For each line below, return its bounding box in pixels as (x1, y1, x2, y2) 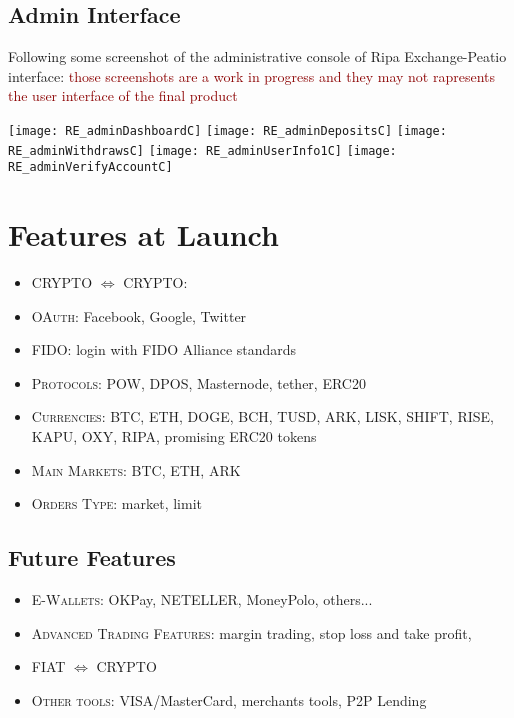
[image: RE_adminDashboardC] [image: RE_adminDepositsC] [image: (8, 123, 447, 138)
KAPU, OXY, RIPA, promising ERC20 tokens (31, 426, 317, 447)
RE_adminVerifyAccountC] (8, 160, 173, 175)
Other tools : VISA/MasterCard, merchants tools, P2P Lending (31, 689, 427, 710)
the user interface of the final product (8, 85, 238, 106)
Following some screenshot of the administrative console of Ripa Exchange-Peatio (8, 46, 507, 67)
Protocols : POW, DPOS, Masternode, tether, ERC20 (31, 372, 366, 393)
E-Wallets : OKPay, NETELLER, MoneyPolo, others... (31, 589, 373, 610)
